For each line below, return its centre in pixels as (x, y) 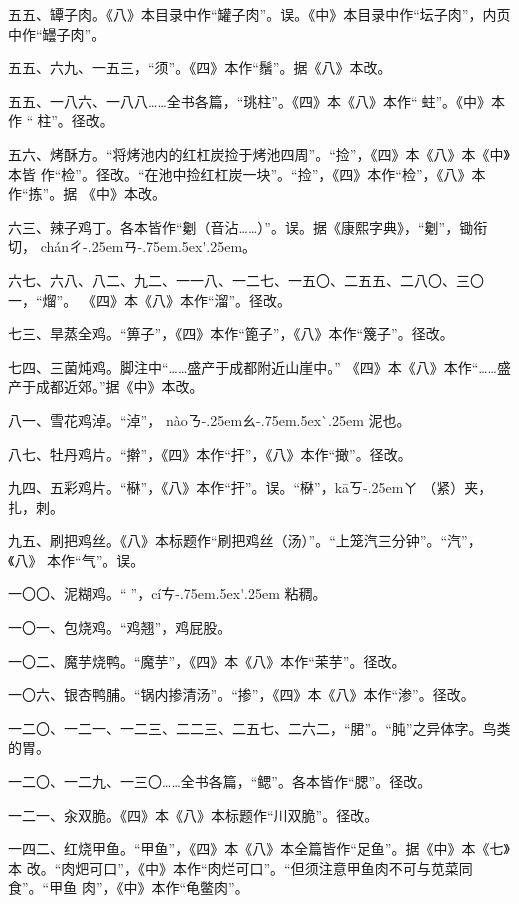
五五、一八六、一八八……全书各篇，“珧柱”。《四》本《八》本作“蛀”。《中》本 (257, 100)
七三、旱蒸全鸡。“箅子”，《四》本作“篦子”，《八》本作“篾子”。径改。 (231, 333)
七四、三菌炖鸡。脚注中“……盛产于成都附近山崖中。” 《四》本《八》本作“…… (253, 366)
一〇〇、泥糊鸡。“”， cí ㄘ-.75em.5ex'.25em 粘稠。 (167, 593)
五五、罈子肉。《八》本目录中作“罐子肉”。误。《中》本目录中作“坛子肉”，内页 (259, 14)
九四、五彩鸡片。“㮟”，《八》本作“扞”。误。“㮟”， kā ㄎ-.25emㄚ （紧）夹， (250, 487)
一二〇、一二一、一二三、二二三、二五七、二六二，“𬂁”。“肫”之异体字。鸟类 (259, 727)
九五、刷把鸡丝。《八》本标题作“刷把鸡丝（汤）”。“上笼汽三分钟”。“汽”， (245, 540)
